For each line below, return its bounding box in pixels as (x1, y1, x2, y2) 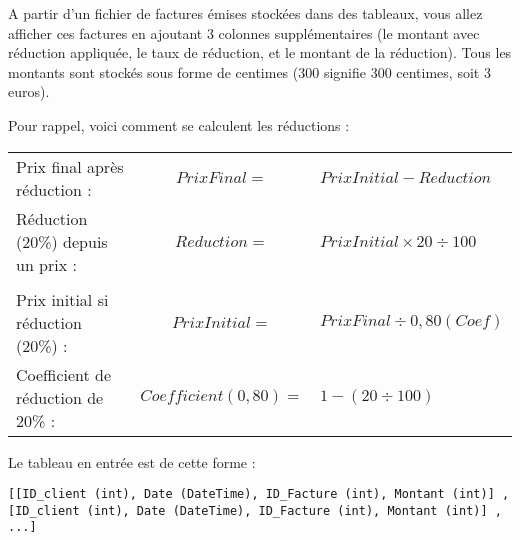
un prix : (16, 252, 77, 276)
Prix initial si (16, 287, 109, 311)
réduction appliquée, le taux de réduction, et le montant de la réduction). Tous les (8, 42, 512, 63)
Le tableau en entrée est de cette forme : (8, 451, 256, 472)
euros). (8, 81, 50, 102)
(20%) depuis (16, 229, 108, 253)
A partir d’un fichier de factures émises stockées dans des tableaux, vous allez (8, 3, 483, 23)
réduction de (16, 385, 104, 409)
